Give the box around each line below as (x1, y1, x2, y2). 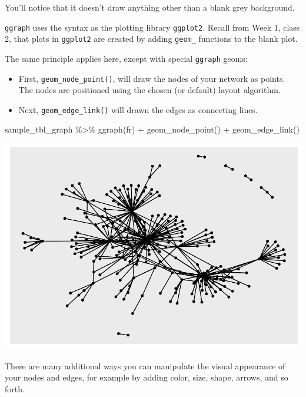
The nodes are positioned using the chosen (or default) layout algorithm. (18, 84, 281, 96)
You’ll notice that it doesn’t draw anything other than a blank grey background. (5, 1, 295, 13)
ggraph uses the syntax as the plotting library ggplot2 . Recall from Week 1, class (5, 21, 300, 33)
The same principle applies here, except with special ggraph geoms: (5, 52, 248, 64)
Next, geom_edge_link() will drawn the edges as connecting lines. (18, 103, 258, 115)
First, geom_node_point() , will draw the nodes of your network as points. (18, 72, 285, 84)
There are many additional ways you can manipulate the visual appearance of (5, 359, 285, 372)
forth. (5, 382, 25, 395)
